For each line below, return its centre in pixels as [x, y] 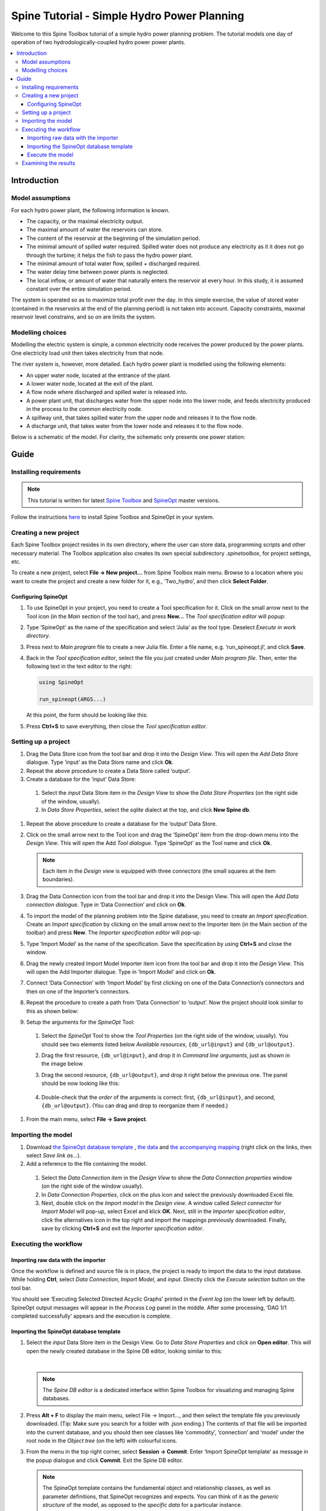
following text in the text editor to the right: [79, 666]
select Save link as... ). [54, 1155]
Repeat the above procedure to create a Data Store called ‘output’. [108, 771]
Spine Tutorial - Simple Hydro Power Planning [128, 16]
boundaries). [59, 879]
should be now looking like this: [81, 1083]
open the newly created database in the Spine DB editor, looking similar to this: [124, 1351]
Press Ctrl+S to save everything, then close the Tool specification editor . [117, 726]
